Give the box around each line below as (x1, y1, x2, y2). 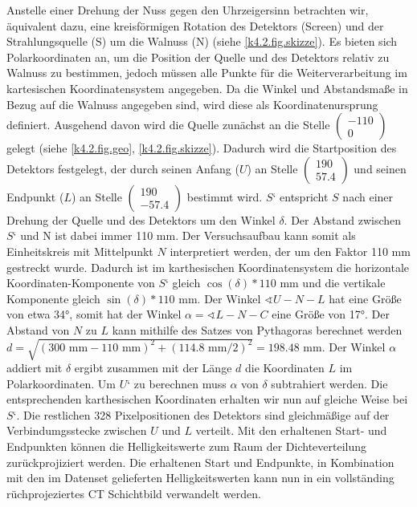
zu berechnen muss (133, 375, 227, 391)
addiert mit (6, 359, 63, 376)
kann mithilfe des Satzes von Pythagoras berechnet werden (112, 321, 403, 338)
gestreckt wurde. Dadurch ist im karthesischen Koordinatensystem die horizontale (6, 258, 409, 275)
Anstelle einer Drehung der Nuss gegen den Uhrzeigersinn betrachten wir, (6, 2, 369, 18)
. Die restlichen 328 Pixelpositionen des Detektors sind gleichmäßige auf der (16, 406, 390, 423)
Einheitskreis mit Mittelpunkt (6, 242, 153, 259)
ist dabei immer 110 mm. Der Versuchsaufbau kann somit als (55, 227, 356, 244)
